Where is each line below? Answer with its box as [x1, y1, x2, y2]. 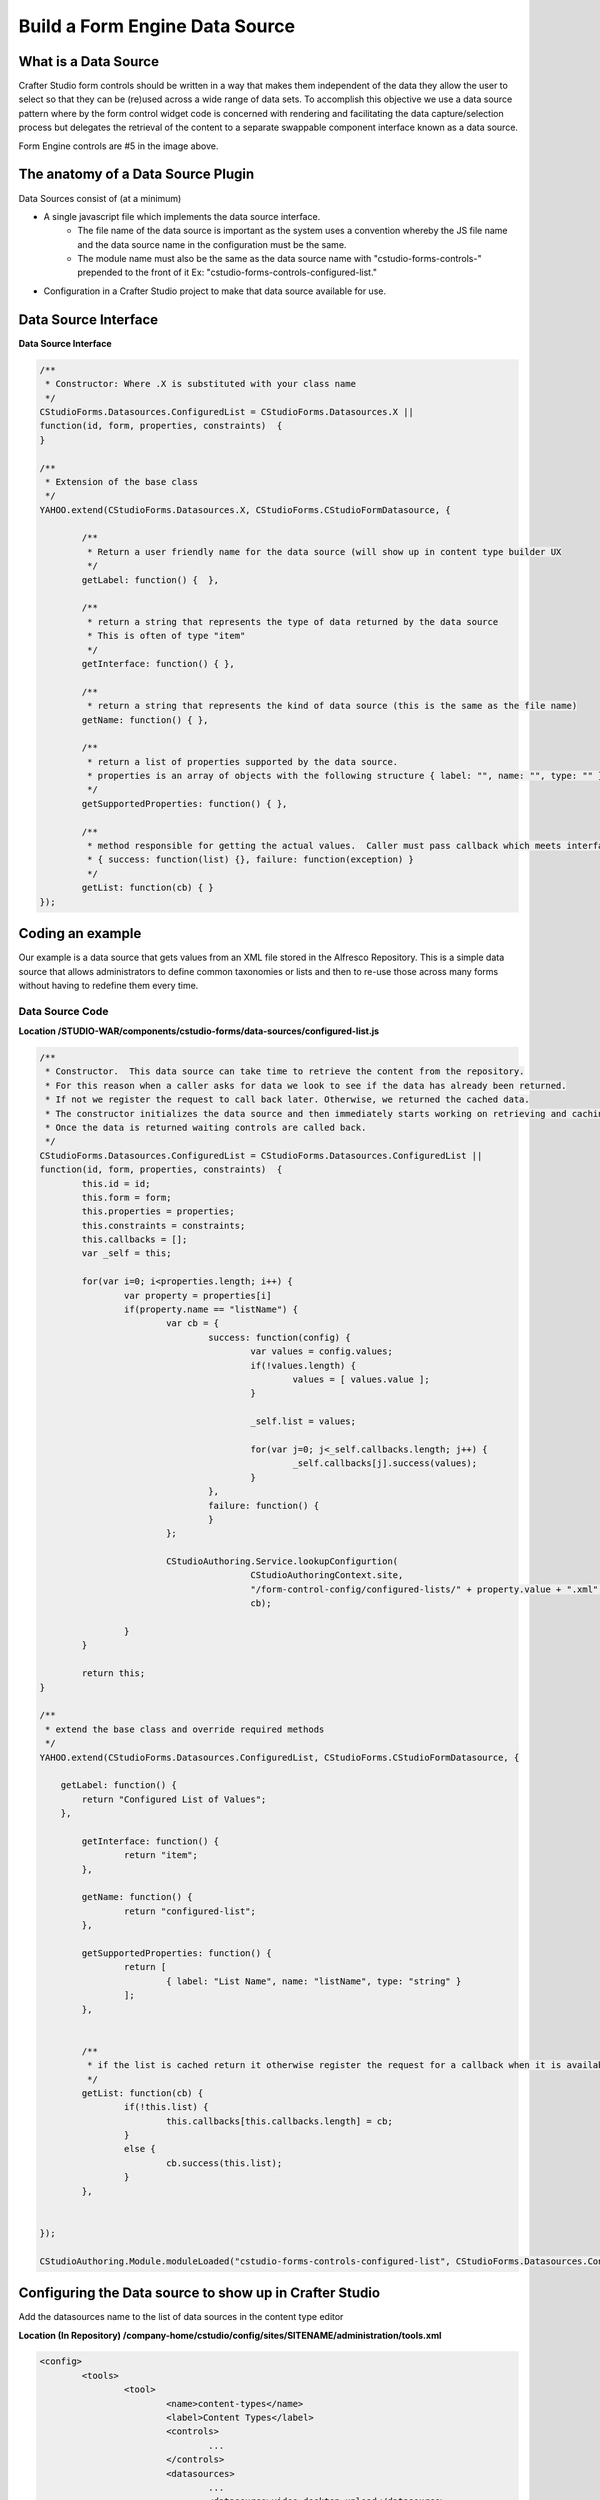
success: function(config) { [208, 1331, 351, 1343]
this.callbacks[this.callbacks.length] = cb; [165, 2115, 394, 2127]
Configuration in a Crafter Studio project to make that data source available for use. [43, 285, 387, 297]
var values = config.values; [250, 1346, 394, 1357]
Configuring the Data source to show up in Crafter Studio [18, 2285, 380, 2302]
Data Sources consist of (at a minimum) [18, 192, 182, 204]
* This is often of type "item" [86, 630, 246, 642]
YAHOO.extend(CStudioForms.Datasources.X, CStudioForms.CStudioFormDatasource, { [39, 504, 452, 515]
